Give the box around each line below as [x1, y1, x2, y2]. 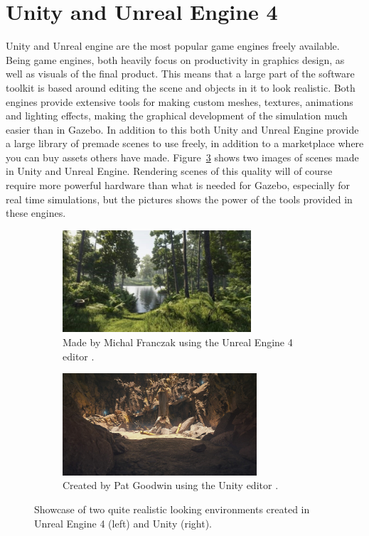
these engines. [6, 205, 66, 220]
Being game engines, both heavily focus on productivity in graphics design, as [6, 52, 345, 67]
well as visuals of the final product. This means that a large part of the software [6, 66, 355, 81]
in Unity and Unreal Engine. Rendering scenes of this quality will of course [6, 164, 333, 178]
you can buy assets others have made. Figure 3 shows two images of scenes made [6, 149, 359, 164]
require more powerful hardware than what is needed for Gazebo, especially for [6, 178, 350, 193]
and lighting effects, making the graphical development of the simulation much [6, 108, 348, 123]
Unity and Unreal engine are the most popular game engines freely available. [6, 38, 340, 53]
